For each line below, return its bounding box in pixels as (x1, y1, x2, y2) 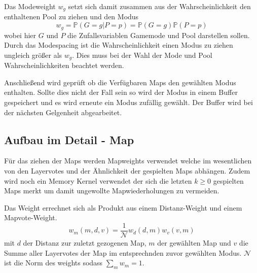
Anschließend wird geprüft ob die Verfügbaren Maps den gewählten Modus (4, 77, 236, 87)
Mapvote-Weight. (4, 212, 57, 223)
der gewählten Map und (157, 237, 231, 248)
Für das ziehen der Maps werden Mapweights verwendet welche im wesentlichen (4, 155, 252, 166)
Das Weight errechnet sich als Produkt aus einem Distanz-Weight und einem (4, 202, 242, 213)
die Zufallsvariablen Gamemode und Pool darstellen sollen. (67, 29, 250, 40)
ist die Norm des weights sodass (4, 257, 103, 268)
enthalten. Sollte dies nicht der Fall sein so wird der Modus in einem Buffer (4, 87, 238, 97)
